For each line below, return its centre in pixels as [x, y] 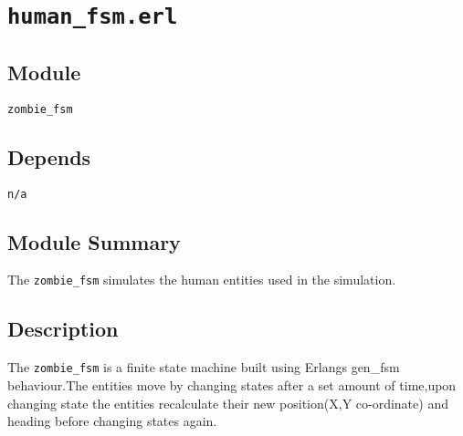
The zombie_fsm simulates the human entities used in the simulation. [202, 280]
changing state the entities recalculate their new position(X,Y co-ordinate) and [228, 403]
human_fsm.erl [93, 17]
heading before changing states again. [112, 421]
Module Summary [94, 241]
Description [63, 329]
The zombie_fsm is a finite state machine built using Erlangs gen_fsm [204, 367]
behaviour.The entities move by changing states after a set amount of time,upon [232, 384]
